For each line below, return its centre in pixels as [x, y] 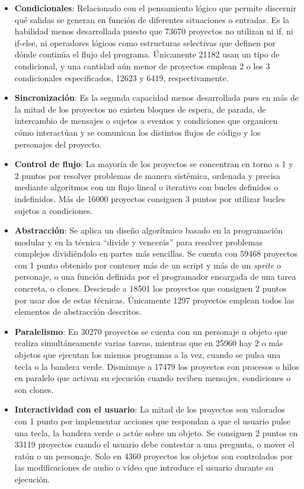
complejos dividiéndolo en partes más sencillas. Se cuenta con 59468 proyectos [156, 253]
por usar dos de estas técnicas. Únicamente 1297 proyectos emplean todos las [154, 300]
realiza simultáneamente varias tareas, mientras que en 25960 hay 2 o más [149, 343]
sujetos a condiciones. [54, 210]
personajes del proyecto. [58, 144]
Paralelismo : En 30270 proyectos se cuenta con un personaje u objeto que [151, 331]
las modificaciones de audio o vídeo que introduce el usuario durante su [144, 467]
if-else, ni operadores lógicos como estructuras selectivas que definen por [145, 42]
